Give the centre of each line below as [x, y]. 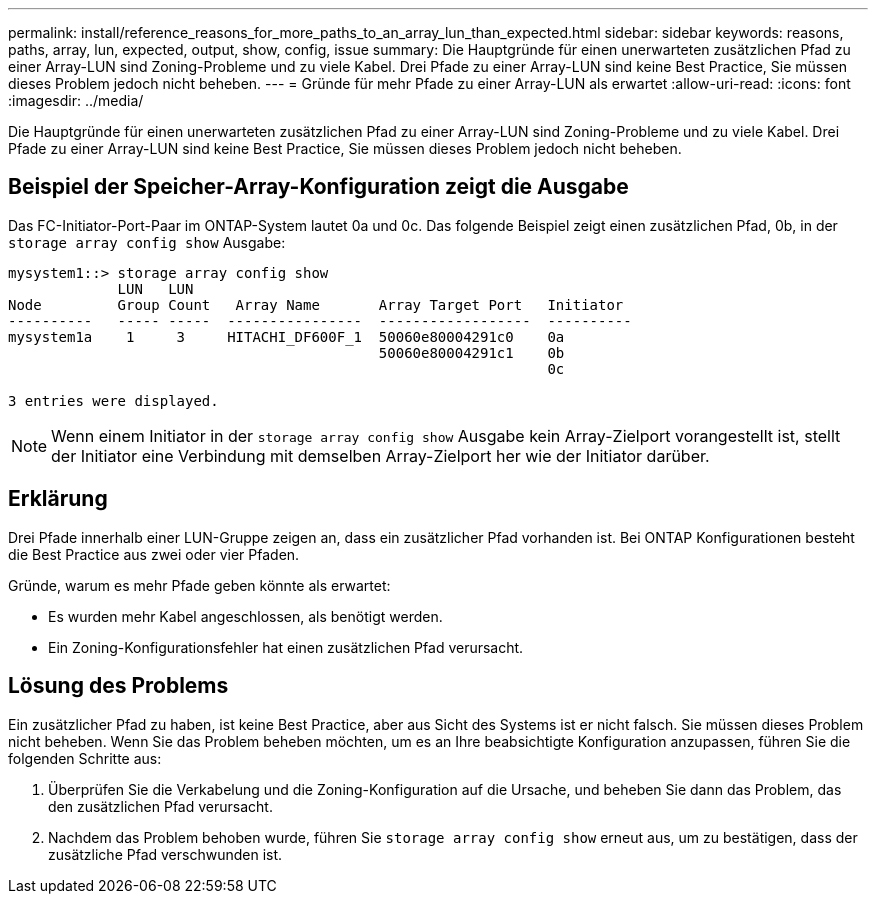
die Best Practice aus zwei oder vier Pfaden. [154, 554]
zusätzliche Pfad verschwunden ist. [165, 854]
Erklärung [58, 499]
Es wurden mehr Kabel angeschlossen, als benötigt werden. [245, 616]
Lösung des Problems [118, 686]
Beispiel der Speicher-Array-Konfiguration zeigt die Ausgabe [318, 187]
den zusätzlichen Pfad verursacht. [160, 806]
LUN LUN [155, 288]
